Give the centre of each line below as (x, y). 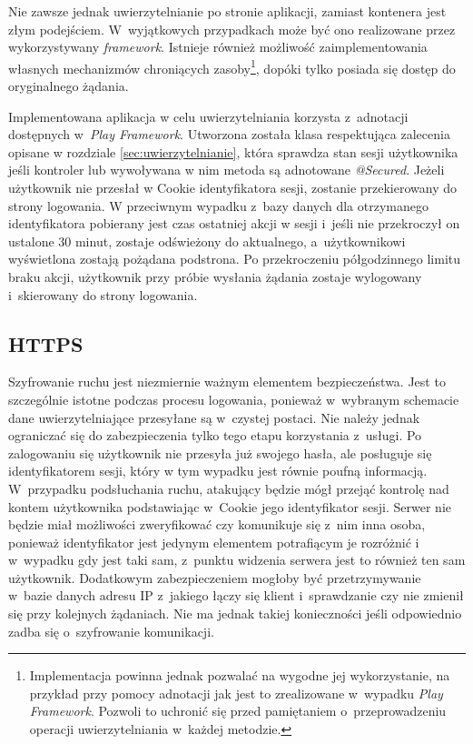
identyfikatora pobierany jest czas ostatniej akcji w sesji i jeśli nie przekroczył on (234, 223)
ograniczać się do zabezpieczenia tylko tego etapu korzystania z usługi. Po (215, 435)
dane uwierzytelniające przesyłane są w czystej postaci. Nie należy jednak (214, 417)
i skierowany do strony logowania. (103, 294)
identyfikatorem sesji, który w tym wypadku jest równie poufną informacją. (218, 471)
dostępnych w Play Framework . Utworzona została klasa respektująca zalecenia (229, 134)
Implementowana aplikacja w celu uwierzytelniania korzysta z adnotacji (208, 116)
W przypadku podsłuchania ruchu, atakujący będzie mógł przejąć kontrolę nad (229, 488)
